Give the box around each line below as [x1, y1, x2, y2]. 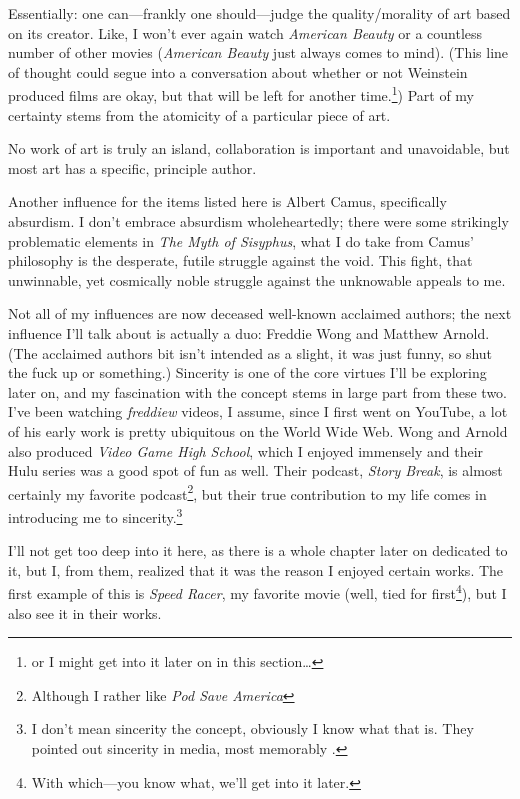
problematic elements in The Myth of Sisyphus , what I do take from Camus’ [8, 230, 474, 251]
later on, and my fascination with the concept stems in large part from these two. [8, 381, 507, 402]
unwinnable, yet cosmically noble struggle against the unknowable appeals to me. [8, 269, 506, 290]
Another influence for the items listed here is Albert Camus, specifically [8, 191, 447, 212]
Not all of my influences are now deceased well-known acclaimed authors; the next [8, 303, 512, 324]
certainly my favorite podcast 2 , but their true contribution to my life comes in [8, 480, 487, 504]
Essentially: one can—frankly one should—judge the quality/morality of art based [8, 3, 511, 23]
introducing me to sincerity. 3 [8, 503, 183, 527]
